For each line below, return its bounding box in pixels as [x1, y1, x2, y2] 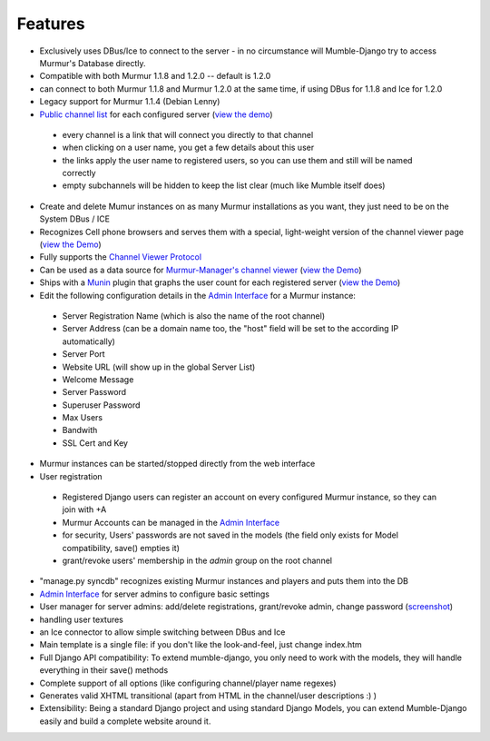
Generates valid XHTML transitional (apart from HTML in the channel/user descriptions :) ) [39, 690, 377, 701]
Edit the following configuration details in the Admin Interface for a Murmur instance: [39, 290, 356, 301]
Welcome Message [62, 373, 134, 385]
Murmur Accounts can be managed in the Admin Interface [62, 517, 280, 528]
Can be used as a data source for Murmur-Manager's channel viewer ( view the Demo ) [39, 264, 362, 275]
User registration [39, 470, 103, 481]
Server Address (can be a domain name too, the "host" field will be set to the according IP [62, 323, 399, 334]
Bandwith [62, 425, 98, 436]
